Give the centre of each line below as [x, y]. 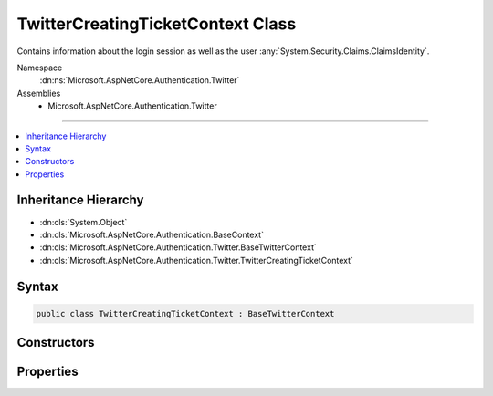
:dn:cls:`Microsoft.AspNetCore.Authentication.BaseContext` [152, 234]
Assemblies [39, 93]
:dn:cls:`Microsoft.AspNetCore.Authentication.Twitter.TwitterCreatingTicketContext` [196, 260]
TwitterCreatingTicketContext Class [157, 24]
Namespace [40, 68]
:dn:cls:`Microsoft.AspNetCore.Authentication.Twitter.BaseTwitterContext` [178, 247]
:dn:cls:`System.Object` [84, 222]
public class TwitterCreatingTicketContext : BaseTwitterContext [185, 313]
